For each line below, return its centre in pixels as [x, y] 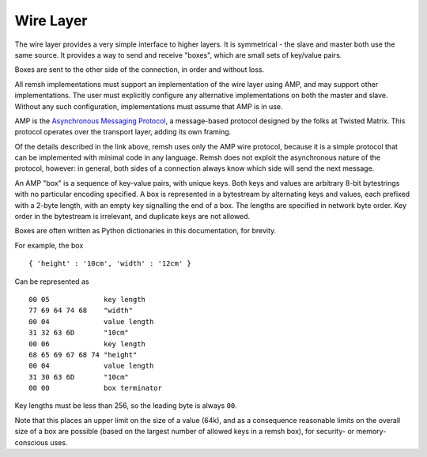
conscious [32, 442]
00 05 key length [87, 299]
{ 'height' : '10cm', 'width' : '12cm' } [110, 264]
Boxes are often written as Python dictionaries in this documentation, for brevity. [145, 231]
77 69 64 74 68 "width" [81, 311]
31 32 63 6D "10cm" [79, 333]
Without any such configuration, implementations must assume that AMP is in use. [149, 106]
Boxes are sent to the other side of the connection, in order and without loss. [140, 70]
